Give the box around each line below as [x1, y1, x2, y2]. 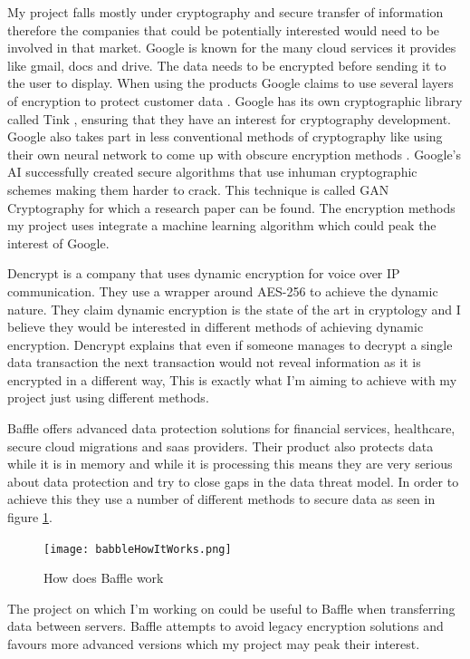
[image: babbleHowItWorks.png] [43, 542, 232, 556]
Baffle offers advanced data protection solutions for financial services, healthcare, [7, 419, 456, 438]
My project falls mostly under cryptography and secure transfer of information [7, 3, 444, 21]
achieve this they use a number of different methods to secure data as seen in [7, 489, 436, 509]
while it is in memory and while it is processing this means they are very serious [7, 454, 453, 473]
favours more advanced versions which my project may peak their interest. [7, 635, 420, 654]
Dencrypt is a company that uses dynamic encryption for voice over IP [7, 264, 400, 283]
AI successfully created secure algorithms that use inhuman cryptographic [7, 162, 417, 181]
